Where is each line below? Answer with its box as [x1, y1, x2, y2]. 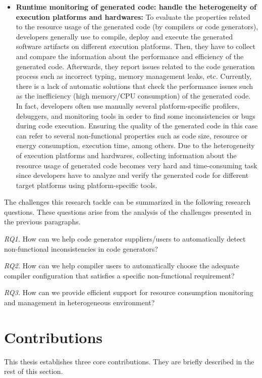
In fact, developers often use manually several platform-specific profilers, [16, 100, 240, 111]
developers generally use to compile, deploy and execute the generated [16, 31, 233, 41]
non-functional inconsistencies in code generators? [4, 243, 158, 254]
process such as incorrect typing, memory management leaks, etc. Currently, [16, 71, 252, 81]
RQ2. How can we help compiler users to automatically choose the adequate [4, 260, 239, 271]
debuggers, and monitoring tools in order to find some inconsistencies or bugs [16, 110, 255, 121]
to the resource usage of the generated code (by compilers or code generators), [16, 21, 258, 32]
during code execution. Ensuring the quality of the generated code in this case [16, 120, 258, 131]
